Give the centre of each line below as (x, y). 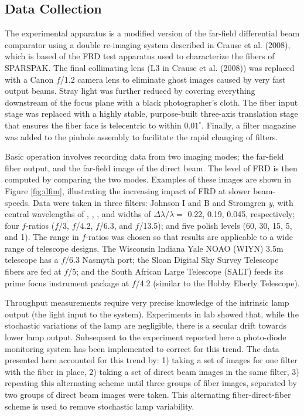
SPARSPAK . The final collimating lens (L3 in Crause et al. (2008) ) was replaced (150, 67)
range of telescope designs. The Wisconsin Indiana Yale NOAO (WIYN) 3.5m (144, 248)
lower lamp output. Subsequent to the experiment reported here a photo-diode (146, 337)
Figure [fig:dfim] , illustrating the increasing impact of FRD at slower (128, 190)
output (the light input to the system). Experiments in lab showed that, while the (152, 314)
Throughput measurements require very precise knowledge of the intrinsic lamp (147, 302)
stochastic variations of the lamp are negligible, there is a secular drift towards (146, 325)
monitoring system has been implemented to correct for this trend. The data (142, 348)
